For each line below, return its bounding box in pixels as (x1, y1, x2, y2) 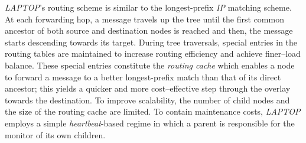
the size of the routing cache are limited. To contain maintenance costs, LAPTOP (5, 105, 301, 118)
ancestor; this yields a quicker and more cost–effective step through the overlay (5, 82, 291, 95)
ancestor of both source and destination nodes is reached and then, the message (5, 24, 293, 37)
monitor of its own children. (5, 128, 106, 141)
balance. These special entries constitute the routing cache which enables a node (5, 58, 295, 71)
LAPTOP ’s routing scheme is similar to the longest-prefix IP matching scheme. (5, 1, 292, 13)
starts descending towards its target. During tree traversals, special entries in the (5, 35, 298, 48)
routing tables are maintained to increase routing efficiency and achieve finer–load (5, 47, 301, 60)
